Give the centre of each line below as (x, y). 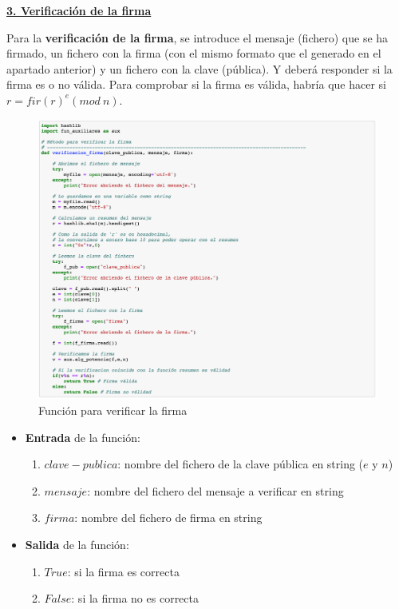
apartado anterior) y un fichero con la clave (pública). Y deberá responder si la (199, 68)
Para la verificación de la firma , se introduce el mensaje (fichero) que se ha (198, 37)
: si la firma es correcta (123, 571)
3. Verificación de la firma (79, 10)
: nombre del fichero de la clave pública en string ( (241, 464)
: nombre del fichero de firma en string (168, 517)
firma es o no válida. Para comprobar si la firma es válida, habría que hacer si (196, 84)
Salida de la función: (77, 544)
